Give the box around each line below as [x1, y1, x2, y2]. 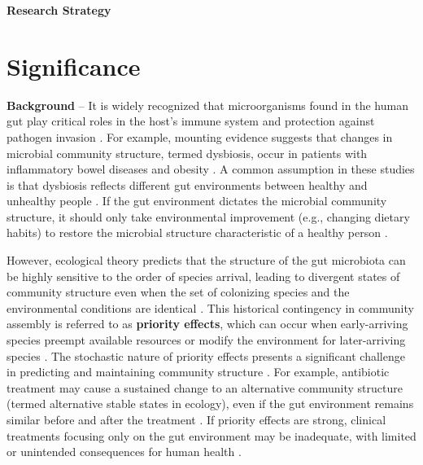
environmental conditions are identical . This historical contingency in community [7, 299, 414, 316]
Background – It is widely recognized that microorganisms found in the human [7, 96, 408, 113]
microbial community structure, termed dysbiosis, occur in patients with [7, 144, 368, 161]
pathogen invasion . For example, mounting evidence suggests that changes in [7, 128, 393, 145]
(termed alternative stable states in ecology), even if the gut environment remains [7, 395, 414, 412]
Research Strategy [7, 2, 111, 18]
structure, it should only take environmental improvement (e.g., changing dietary [7, 208, 410, 225]
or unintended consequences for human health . [7, 443, 242, 460]
